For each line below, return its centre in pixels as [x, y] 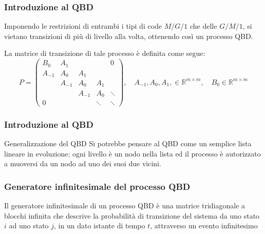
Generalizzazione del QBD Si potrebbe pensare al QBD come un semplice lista [128, 143]
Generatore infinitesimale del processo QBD [97, 186]
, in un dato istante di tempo [100, 226]
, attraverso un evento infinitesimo [204, 226]
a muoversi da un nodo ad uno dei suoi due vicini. [83, 163]
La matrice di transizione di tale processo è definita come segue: [105, 53]
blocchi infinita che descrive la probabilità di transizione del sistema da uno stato [132, 215]
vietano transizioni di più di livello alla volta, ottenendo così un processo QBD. [129, 36]
